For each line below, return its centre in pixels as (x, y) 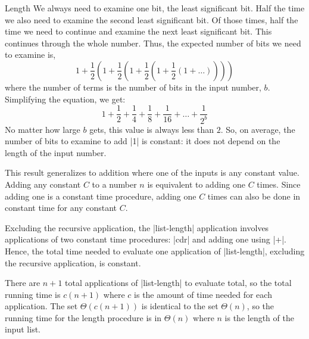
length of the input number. (56, 152)
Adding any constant (43, 184)
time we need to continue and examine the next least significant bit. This (138, 31)
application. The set (41, 306)
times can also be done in (254, 196)
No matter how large (43, 129)
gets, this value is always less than (152, 129)
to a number (114, 184)
